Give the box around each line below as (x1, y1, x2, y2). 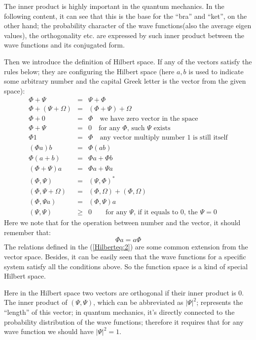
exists (153, 125, 171, 132)
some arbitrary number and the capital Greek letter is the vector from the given (4, 76, 246, 86)
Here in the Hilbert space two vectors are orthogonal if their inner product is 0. (4, 287, 244, 297)
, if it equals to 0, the (133, 209, 198, 216)
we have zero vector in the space (100, 115, 198, 123)
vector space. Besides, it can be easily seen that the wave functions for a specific (4, 251, 246, 261)
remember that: (4, 227, 51, 237)
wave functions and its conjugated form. (4, 40, 125, 50)
